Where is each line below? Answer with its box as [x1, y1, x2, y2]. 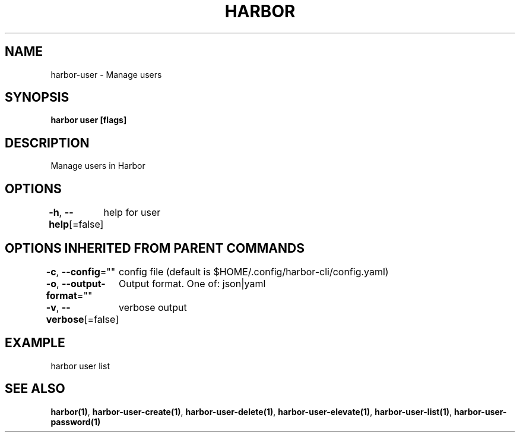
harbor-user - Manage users [50, 69, 162, 80]
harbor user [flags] [50, 115, 127, 125]
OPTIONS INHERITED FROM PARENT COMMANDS [5, 240, 305, 256]
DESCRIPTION [5, 135, 90, 150]
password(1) [50, 416, 101, 427]
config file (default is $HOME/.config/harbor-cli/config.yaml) [119, 265, 389, 278]
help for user [103, 206, 161, 219]
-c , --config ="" [46, 265, 116, 278]
